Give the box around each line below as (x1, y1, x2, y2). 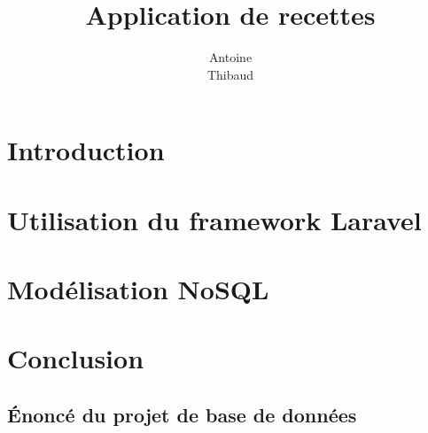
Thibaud (206, 65, 254, 83)
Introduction (7, 132, 165, 168)
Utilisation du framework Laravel (7, 201, 422, 237)
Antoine (208, 48, 253, 66)
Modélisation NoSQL (7, 271, 269, 307)
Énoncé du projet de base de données (7, 401, 357, 429)
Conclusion (7, 340, 144, 376)
